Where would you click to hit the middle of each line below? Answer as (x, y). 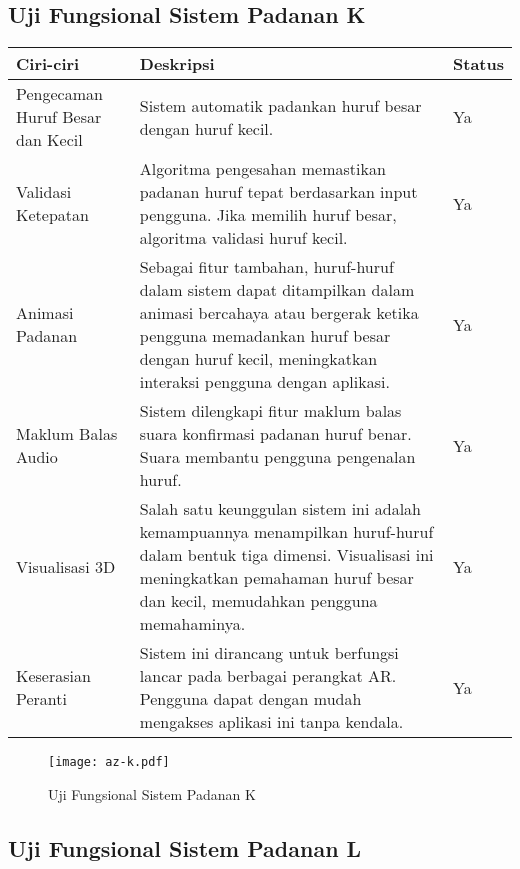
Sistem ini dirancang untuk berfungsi (269, 653)
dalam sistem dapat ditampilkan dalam (277, 290)
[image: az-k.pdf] (109, 762)
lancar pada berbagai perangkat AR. (268, 676)
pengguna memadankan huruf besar (265, 336)
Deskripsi (177, 64)
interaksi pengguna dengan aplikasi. (264, 382)
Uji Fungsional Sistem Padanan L (185, 847)
